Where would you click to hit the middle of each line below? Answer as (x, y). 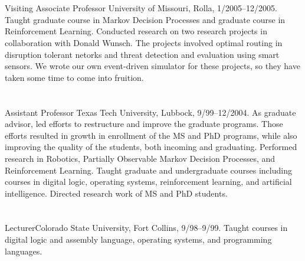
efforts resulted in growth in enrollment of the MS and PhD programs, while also (151, 135)
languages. (24, 251)
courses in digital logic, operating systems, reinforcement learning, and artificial (148, 182)
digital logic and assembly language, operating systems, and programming (138, 239)
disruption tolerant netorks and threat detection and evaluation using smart (142, 54)
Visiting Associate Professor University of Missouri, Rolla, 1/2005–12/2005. (141, 8)
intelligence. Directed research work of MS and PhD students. (116, 193)
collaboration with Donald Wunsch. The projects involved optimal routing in (144, 42)
